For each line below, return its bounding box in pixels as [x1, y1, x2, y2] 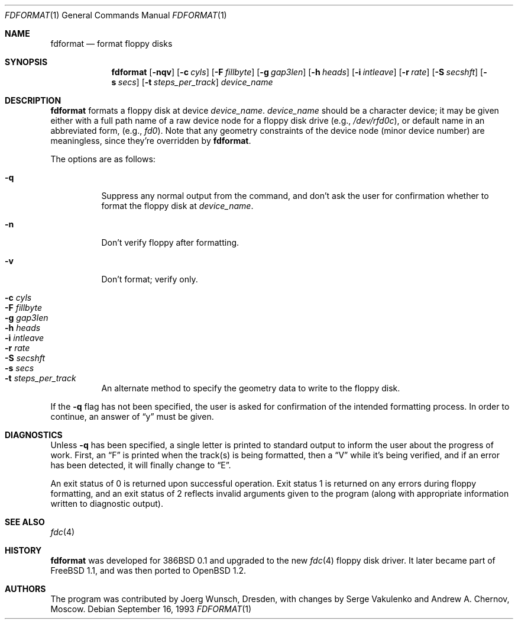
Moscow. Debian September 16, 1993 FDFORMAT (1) [50, 604, 252, 614]
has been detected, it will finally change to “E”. [50, 460, 231, 470]
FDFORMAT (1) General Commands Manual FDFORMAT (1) [5, 10, 227, 20]
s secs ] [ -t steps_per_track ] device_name [111, 77, 273, 87]
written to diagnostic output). [50, 498, 164, 509]
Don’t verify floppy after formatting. [101, 237, 239, 247]
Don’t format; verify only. [101, 274, 198, 284]
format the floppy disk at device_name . [101, 201, 254, 211]
